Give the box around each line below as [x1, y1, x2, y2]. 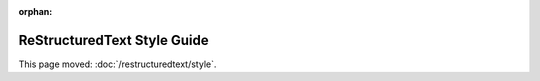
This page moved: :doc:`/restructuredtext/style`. [18, 58, 217, 70]
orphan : [18, 6, 53, 17]
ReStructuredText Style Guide [18, 31, 209, 49]
